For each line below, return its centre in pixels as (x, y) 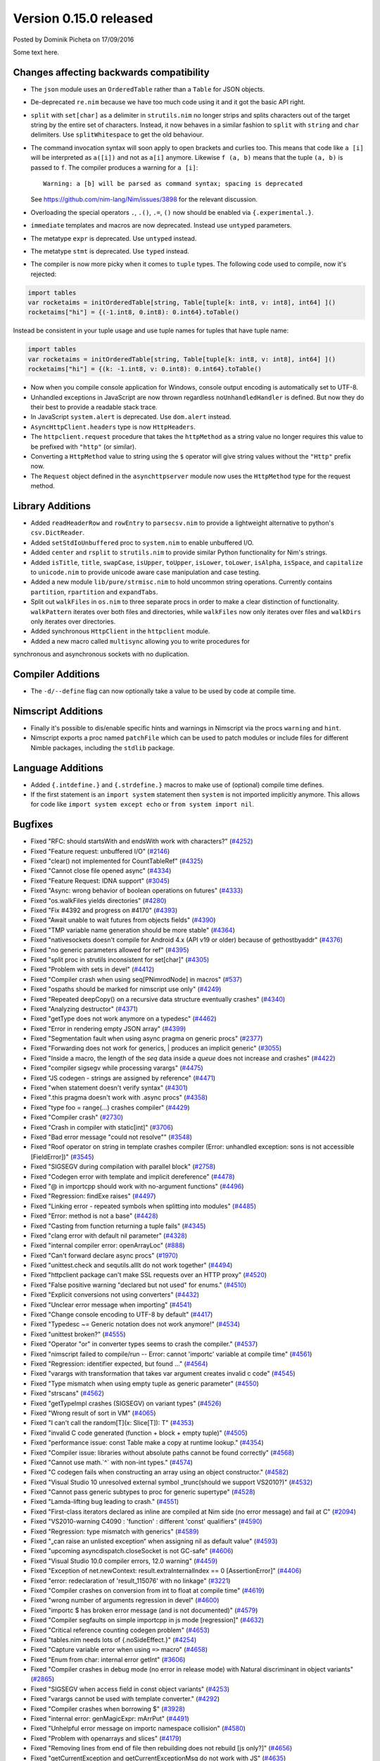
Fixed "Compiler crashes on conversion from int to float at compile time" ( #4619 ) (148, 1590)
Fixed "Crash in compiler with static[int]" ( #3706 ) (102, 1127)
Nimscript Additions (58, 711)
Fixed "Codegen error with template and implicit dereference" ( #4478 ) (133, 1176)
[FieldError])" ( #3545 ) (62, 1157)
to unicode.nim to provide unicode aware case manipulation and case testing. (146, 572)
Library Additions (52, 506)
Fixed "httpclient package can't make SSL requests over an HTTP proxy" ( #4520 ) (149, 1275)
